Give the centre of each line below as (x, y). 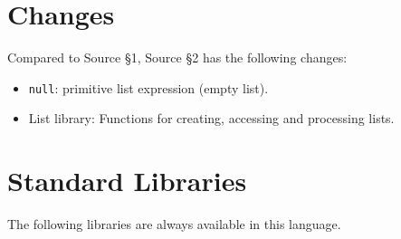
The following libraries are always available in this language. (174, 224)
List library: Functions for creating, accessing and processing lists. (211, 118)
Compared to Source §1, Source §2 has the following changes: (177, 57)
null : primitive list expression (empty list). (148, 87)
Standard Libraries (127, 181)
